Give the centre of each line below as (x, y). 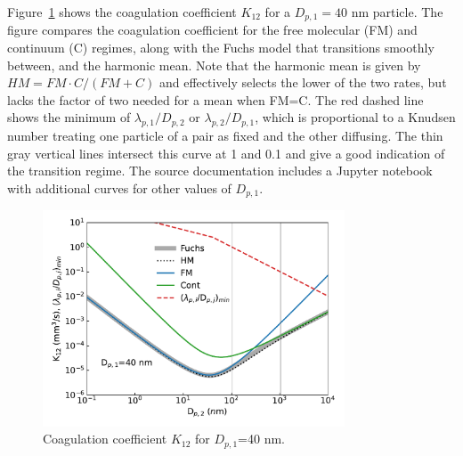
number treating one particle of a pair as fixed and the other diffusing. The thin (225, 136)
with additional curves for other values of (119, 188)
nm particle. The (397, 12)
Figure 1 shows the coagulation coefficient (122, 12)
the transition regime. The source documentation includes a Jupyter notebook (220, 171)
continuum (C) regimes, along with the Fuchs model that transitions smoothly (221, 48)
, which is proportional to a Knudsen (355, 117)
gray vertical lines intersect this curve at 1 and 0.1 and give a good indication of (226, 153)
